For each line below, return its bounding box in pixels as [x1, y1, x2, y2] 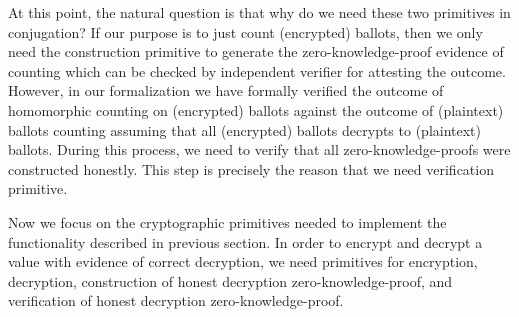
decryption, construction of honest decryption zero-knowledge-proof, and [8, 270, 453, 291]
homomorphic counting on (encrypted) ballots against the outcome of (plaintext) [8, 99, 504, 120]
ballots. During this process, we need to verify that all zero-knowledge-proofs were [8, 139, 511, 160]
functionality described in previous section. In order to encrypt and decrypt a [8, 231, 483, 252]
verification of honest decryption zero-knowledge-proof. [8, 290, 344, 311]
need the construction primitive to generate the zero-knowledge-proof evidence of [8, 41, 504, 62]
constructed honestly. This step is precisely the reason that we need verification [8, 158, 494, 179]
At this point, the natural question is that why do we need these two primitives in [8, 2, 511, 22]
